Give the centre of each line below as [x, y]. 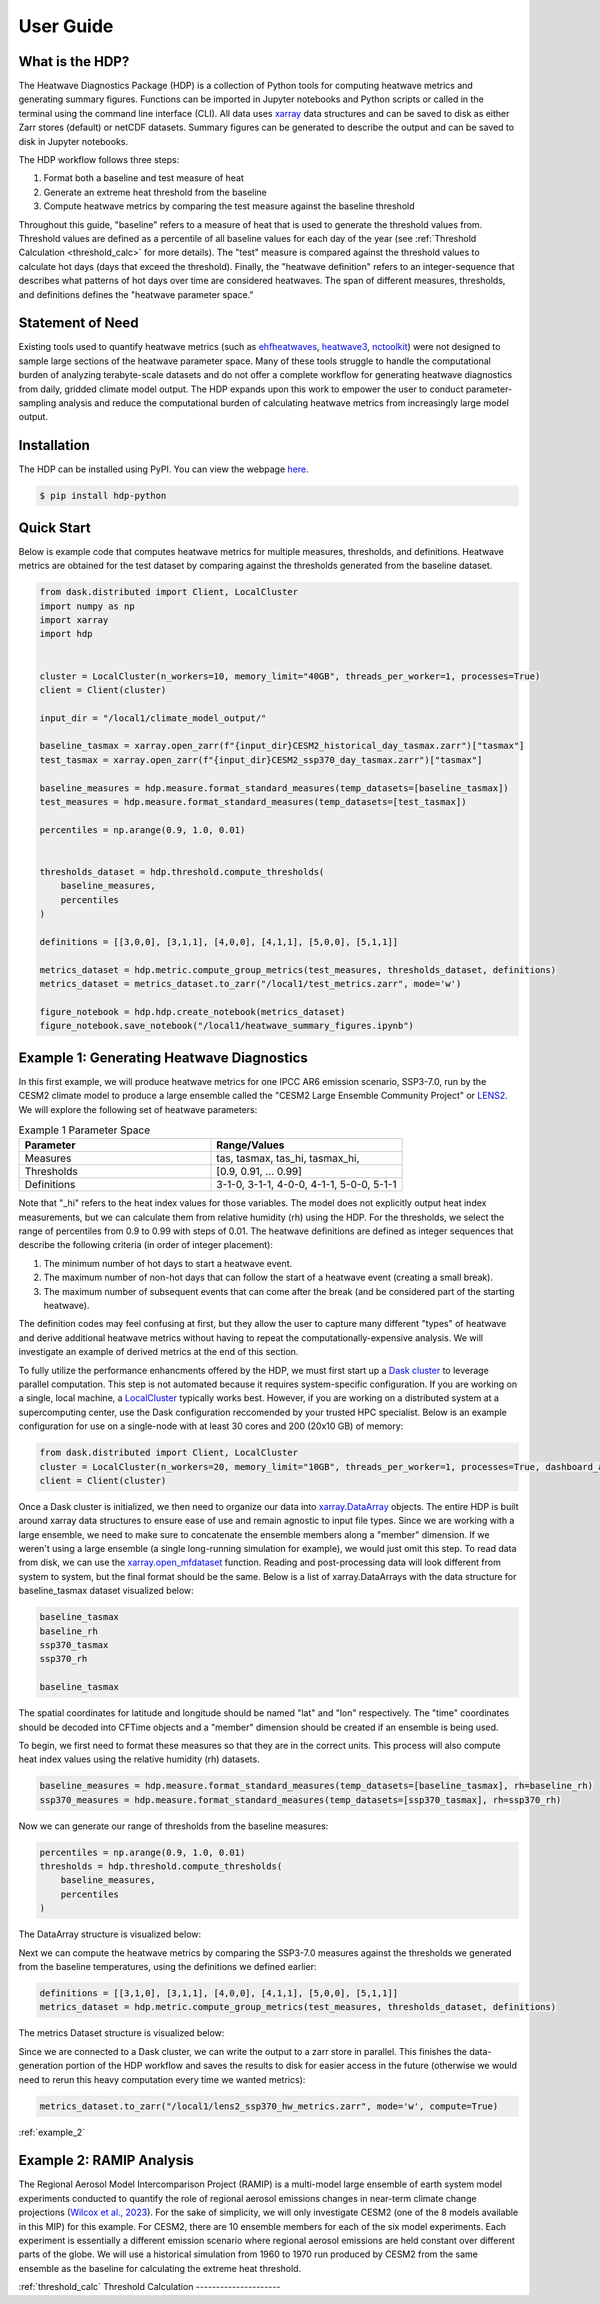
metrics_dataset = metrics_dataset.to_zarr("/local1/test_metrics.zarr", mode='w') [250, 984]
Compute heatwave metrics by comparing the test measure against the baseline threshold [229, 206]
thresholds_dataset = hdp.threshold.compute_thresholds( [182, 871]
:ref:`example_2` [52, 2132]
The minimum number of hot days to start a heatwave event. [168, 1263]
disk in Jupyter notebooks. [73, 141]
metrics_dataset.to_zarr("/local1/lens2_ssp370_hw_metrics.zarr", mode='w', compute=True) [269, 2106]
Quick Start [54, 527]
